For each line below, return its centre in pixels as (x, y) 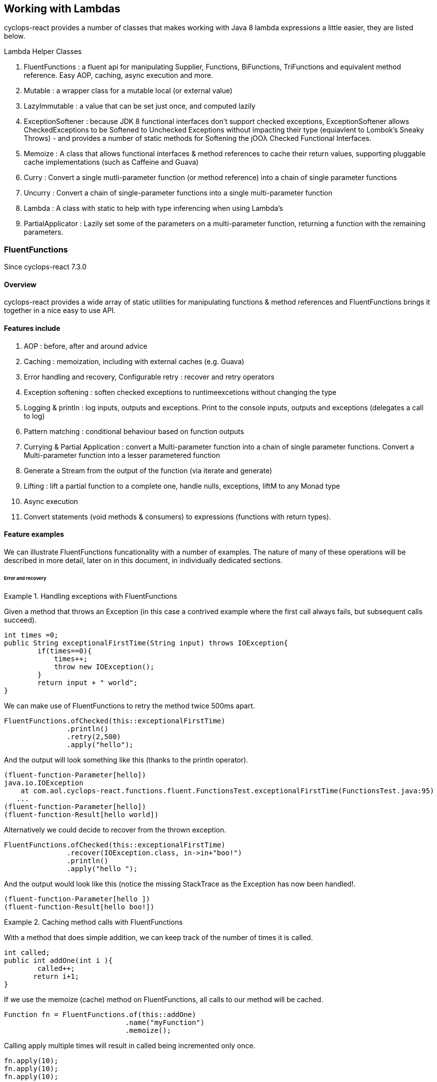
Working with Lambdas (62, 9)
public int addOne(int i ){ (58, 960)
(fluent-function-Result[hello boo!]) (79, 907)
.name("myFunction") (165, 1022)
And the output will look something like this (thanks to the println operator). (126, 760)
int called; (27, 952)
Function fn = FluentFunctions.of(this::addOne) (100, 1014)
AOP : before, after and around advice (86, 346)
